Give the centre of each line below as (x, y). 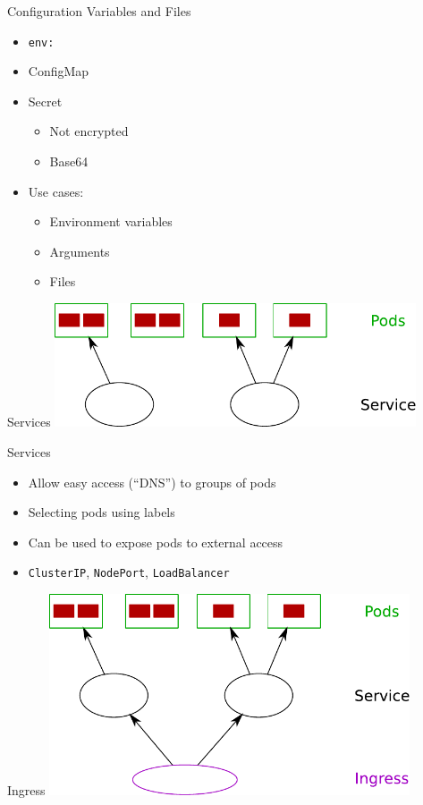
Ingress (26, 790)
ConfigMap (59, 71)
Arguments (80, 251)
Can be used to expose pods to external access (156, 542)
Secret (45, 101)
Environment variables (111, 221)
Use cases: (56, 191)
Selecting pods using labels (102, 512)
